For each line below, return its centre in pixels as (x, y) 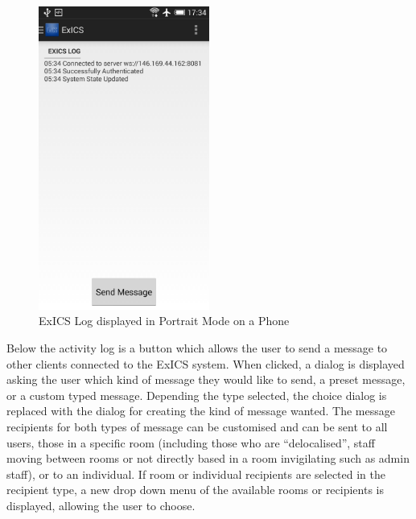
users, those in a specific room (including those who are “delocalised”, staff (191, 442)
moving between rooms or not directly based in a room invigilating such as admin (208, 458)
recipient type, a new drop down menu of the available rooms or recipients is (196, 490)
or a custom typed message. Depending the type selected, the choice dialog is (197, 395)
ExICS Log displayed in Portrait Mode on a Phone (164, 321)
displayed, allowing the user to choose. (101, 505)
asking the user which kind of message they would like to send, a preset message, (206, 379)
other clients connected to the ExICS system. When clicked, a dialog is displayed (206, 363)
